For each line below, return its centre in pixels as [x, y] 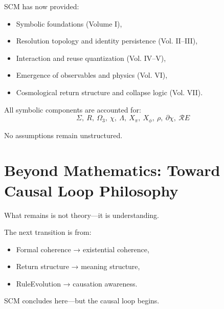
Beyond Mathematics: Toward [112, 170]
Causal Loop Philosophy [91, 190]
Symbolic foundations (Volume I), [69, 23]
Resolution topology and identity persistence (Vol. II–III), [107, 41]
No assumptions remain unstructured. [63, 135]
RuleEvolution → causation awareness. [77, 283]
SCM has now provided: [42, 6]
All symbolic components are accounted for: [73, 109]
